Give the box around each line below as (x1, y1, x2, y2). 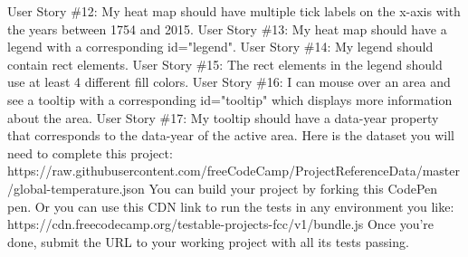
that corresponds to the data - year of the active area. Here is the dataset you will (7, 126, 454, 145)
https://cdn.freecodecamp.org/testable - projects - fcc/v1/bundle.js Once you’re (7, 214, 435, 233)
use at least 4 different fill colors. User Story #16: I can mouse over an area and (7, 72, 451, 91)
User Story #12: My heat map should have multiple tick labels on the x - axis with (7, 2, 461, 20)
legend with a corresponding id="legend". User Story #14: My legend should (7, 37, 434, 56)
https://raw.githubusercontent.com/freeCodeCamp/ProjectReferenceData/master (7, 161, 460, 180)
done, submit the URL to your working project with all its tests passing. (7, 232, 409, 251)
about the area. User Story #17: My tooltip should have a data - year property (7, 108, 439, 127)
